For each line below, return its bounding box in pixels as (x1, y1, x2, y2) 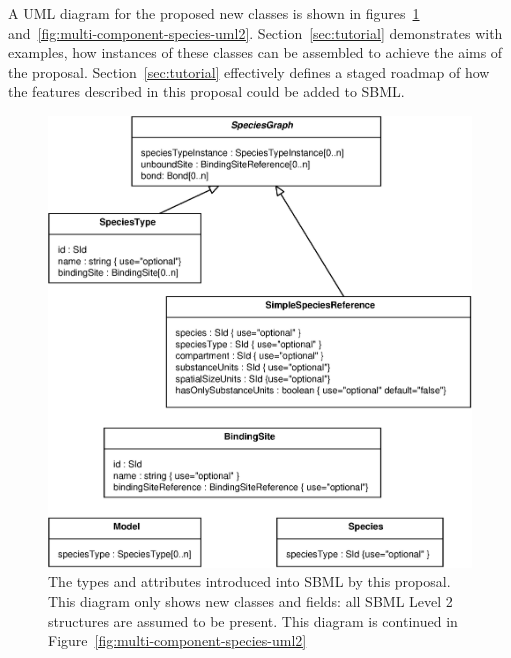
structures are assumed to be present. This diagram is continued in (48, 610, 458, 631)
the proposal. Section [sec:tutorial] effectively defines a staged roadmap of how (8, 61, 490, 82)
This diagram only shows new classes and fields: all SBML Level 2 (48, 590, 453, 611)
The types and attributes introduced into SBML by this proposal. (48, 571, 451, 592)
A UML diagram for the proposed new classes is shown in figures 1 (8, 3, 420, 23)
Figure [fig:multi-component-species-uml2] (48, 630, 307, 651)
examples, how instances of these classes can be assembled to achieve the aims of (8, 42, 503, 63)
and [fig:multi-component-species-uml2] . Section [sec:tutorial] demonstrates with (8, 22, 503, 43)
